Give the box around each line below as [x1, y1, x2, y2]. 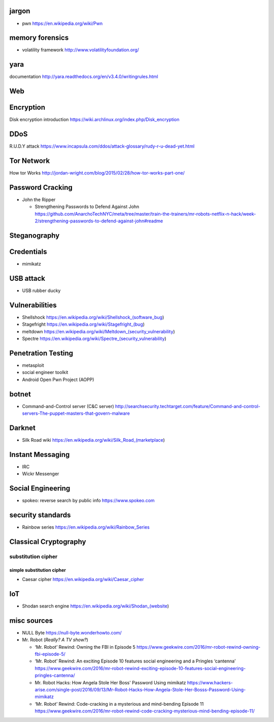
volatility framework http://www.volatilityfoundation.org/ [22, 47, 140, 53]
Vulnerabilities [9, 301, 57, 309]
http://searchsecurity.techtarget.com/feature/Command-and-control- [115, 403, 261, 409]
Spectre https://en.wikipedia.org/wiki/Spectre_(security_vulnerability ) [22, 336, 167, 342]
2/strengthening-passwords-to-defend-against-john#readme [35, 218, 163, 224]
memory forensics [9, 34, 69, 42]
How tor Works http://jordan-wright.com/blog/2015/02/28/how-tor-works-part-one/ [9, 170, 185, 176]
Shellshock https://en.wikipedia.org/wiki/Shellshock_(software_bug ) [22, 314, 164, 320]
